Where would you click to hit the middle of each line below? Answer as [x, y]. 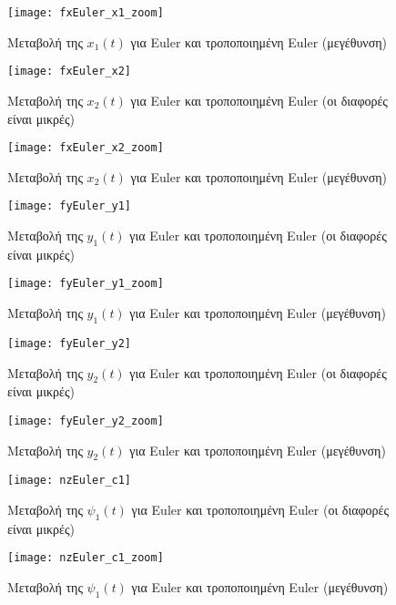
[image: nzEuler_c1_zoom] [86, 558]
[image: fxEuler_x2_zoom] [86, 148]
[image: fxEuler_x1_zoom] [86, 13]
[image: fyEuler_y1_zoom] [86, 284]
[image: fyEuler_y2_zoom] [86, 420]
